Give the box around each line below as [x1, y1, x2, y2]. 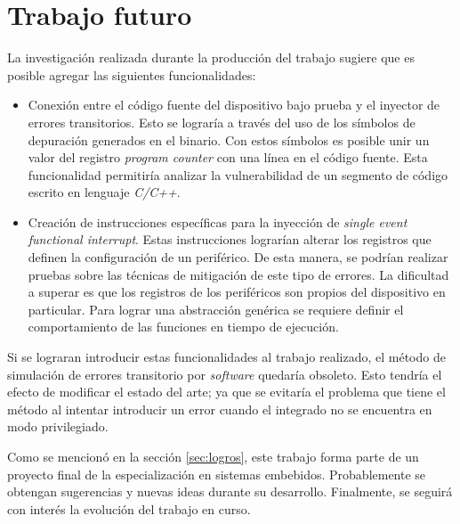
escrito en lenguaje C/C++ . [28, 183, 181, 201]
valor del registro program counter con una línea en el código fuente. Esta [28, 148, 428, 167]
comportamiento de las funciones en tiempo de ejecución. [28, 317, 339, 336]
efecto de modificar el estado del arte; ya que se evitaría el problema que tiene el [7, 382, 446, 401]
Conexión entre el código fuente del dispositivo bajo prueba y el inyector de [28, 95, 440, 114]
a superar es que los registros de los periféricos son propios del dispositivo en [28, 282, 446, 301]
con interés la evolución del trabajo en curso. [7, 499, 251, 518]
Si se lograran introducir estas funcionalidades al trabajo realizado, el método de [7, 348, 446, 366]
